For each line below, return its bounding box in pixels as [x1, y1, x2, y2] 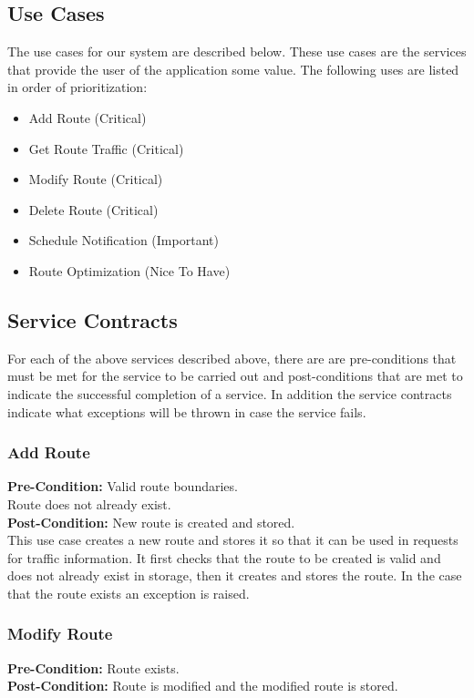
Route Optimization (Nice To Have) [28, 261, 231, 280]
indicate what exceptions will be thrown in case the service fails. [7, 402, 366, 421]
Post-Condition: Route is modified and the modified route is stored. [7, 676, 398, 695]
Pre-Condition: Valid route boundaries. [7, 477, 238, 496]
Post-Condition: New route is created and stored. [7, 512, 295, 531]
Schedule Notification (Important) [28, 231, 219, 250]
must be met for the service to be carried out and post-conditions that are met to [7, 366, 463, 385]
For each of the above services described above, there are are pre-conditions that [7, 348, 457, 367]
